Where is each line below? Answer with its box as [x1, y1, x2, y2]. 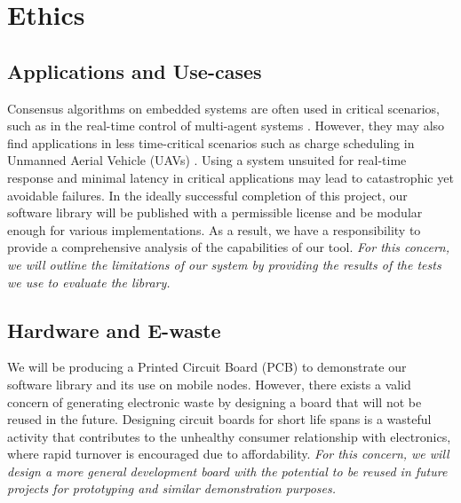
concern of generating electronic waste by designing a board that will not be [7, 392, 422, 411]
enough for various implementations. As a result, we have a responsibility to [7, 220, 421, 239]
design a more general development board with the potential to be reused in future [7, 461, 448, 480]
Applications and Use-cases [7, 57, 262, 84]
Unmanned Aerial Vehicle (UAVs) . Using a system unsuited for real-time [7, 151, 407, 169]
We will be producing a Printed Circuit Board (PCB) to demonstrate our [7, 358, 407, 376]
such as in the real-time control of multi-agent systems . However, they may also [7, 116, 445, 135]
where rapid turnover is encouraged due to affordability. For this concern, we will [7, 444, 449, 463]
